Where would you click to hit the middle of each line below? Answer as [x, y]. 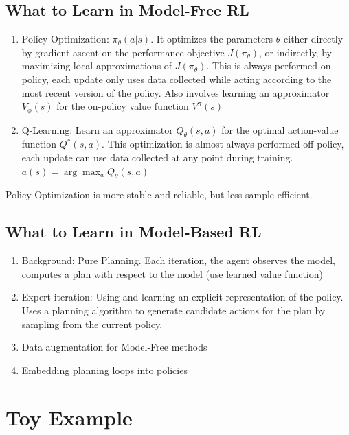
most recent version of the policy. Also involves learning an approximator [176, 92]
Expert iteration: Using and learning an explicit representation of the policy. [182, 297]
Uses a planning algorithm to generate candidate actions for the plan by [173, 310]
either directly [314, 39]
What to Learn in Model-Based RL [134, 232]
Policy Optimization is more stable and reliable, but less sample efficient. [159, 195]
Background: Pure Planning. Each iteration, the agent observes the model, [178, 260]
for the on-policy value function [123, 106]
